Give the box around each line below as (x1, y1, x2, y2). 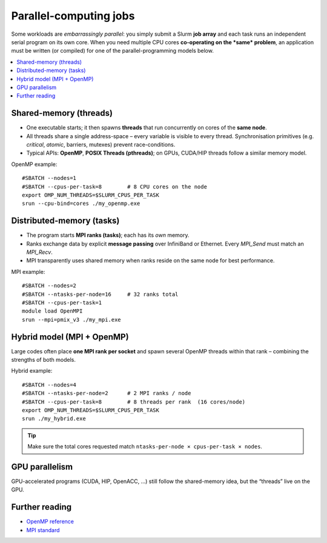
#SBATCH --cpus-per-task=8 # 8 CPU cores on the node (22, 183, 207, 190)
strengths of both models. (11, 356, 76, 364)
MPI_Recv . (26, 248, 53, 256)
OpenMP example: (11, 161, 58, 168)
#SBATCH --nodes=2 (22, 282, 77, 289)
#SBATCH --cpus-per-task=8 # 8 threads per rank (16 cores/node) (22, 398, 246, 405)
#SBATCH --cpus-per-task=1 (22, 299, 102, 306)
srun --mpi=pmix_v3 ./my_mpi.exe (22, 316, 121, 323)
